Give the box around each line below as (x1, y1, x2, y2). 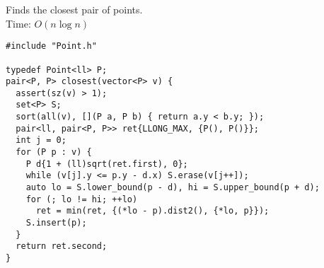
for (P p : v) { (16, 147, 92, 158)
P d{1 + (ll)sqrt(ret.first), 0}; (25, 158, 188, 169)
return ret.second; (16, 241, 108, 252)
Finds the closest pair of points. (6, 2, 143, 16)
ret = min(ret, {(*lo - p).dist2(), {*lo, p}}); (35, 206, 270, 216)
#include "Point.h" (6, 41, 97, 52)
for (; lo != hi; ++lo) (25, 194, 138, 204)
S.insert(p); (25, 218, 87, 228)
